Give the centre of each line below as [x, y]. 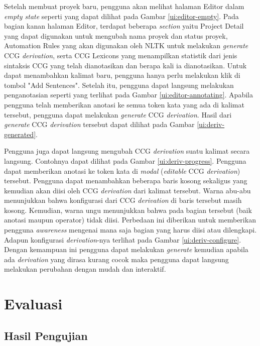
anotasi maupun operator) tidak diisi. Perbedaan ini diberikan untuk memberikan [130, 220]
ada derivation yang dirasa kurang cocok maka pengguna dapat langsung [116, 259]
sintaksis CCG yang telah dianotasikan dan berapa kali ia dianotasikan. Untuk [125, 65]
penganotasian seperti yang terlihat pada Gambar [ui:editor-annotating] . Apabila [128, 95]
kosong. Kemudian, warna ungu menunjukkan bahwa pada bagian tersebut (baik [128, 210]
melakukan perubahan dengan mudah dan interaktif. [85, 269]
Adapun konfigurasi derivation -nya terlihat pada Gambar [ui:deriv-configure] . [123, 239]
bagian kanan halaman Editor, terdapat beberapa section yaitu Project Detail [124, 26]
